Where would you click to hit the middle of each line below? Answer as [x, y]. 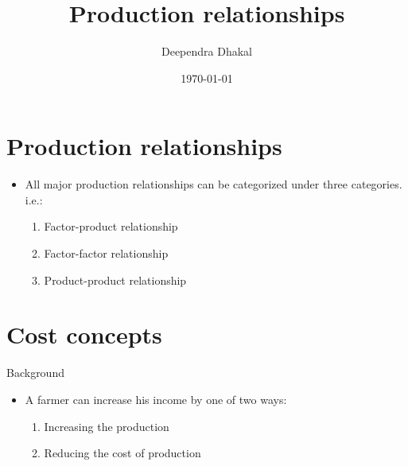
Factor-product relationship [111, 226]
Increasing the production [107, 426]
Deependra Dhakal [206, 51]
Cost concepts [84, 334]
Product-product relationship [115, 280]
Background [35, 373]
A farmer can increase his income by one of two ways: [156, 399]
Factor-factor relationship [106, 253]
